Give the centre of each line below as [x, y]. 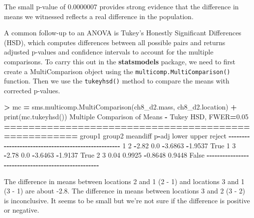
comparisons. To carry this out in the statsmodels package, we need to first [120, 61]
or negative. [22, 210]
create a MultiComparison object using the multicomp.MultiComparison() [117, 71]
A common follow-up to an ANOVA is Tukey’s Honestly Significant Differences [123, 33]
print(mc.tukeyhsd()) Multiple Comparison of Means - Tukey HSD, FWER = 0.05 [126, 117]
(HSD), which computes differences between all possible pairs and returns [115, 42]
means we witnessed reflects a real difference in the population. [99, 16]
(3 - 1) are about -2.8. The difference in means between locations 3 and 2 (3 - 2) [125, 191]
